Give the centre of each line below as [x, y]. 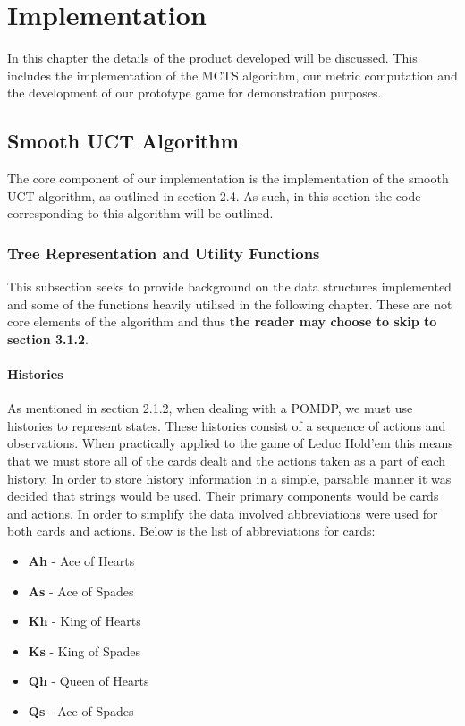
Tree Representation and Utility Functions [164, 253]
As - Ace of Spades [81, 591]
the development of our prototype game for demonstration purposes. [194, 93]
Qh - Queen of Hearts [89, 681]
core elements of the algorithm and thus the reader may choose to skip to [222, 321]
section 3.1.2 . [48, 338]
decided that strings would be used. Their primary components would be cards [223, 496]
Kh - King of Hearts [85, 621]
